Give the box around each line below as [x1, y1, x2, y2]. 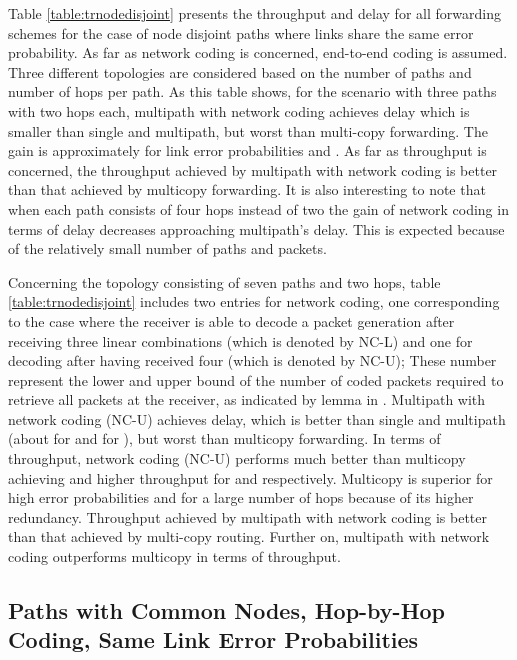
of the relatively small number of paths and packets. [8, 238, 327, 259]
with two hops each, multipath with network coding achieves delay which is [8, 100, 470, 121]
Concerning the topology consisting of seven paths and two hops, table [8, 271, 441, 292]
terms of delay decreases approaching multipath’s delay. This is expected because [8, 218, 505, 239]
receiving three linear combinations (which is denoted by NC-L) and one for [8, 330, 473, 351]
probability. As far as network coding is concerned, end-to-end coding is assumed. [8, 42, 508, 63]
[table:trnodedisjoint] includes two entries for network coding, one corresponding [8, 291, 500, 312]
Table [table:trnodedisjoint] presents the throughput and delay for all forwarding [8, 3, 501, 23]
